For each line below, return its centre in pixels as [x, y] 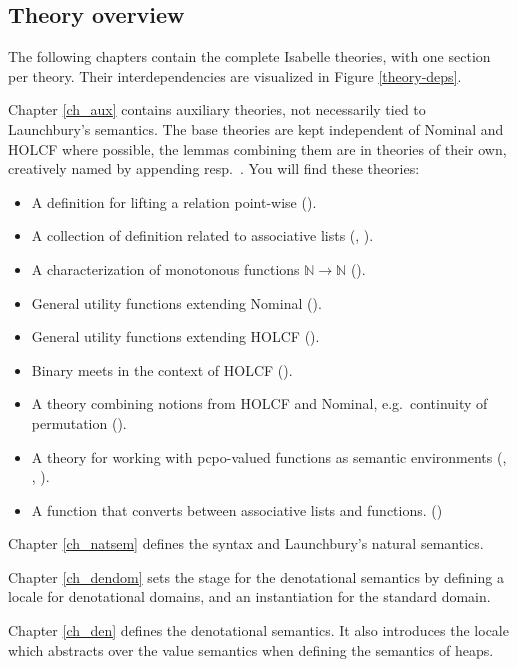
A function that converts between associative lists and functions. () [237, 509]
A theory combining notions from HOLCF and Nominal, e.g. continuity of [259, 403]
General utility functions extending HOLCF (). [175, 336]
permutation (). [79, 422]
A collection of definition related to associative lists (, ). [202, 235]
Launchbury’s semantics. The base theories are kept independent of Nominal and [256, 128]
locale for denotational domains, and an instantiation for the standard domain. [249, 596]
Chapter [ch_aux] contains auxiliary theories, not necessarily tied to [217, 109]
